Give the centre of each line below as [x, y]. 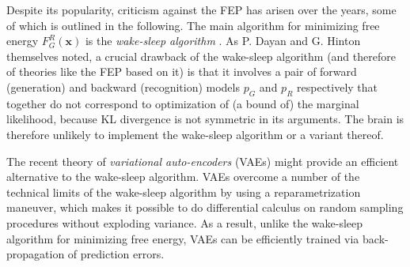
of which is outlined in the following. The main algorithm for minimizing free [193, 25]
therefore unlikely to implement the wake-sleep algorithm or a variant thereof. [195, 134]
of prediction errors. [116, 254]
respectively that [338, 86]
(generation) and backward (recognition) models [123, 86]
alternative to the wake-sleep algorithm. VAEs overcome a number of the [183, 177]
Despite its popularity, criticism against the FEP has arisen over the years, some [201, 9]
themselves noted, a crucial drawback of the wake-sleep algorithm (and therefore [201, 56]
